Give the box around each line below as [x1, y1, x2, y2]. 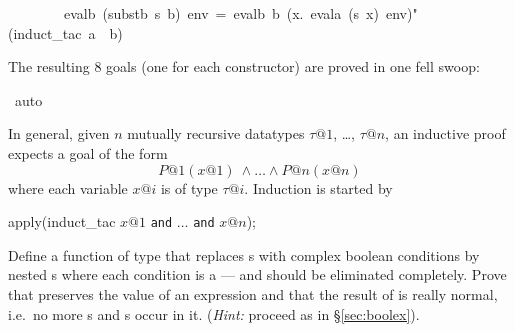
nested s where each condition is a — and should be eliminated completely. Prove [8, 264, 507, 285]
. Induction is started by [244, 177, 393, 198]
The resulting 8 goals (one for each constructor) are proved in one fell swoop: [8, 56, 480, 77]
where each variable [8, 177, 128, 198]
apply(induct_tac [8, 211, 116, 232]
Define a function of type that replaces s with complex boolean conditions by [8, 244, 480, 265]
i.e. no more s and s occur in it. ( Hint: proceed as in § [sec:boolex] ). [8, 303, 420, 324]
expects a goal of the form [8, 142, 168, 163]
